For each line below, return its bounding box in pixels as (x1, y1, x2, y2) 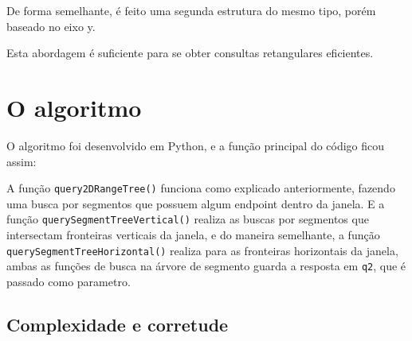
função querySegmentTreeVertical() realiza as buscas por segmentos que (6, 211, 369, 227)
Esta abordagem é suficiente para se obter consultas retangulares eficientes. (6, 45, 374, 61)
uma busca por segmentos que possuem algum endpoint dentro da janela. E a (6, 195, 385, 211)
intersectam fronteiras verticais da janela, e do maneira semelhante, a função (6, 227, 380, 242)
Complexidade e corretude (6, 312, 229, 336)
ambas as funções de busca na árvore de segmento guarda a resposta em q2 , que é (6, 258, 406, 274)
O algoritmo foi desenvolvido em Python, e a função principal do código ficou (6, 137, 385, 153)
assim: (6, 153, 37, 169)
